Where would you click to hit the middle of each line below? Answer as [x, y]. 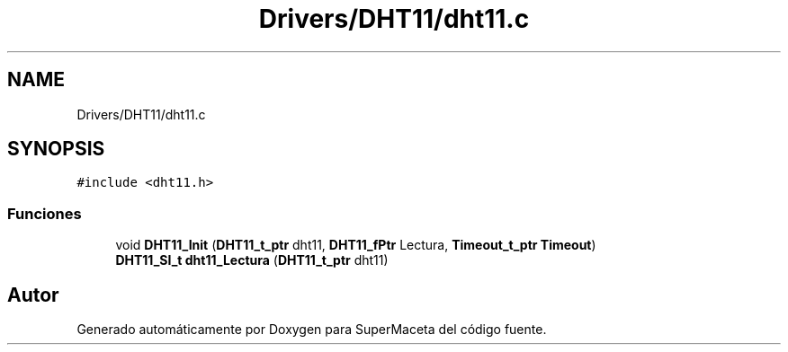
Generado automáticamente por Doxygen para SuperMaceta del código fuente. [312, 330]
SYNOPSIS [56, 149]
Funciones [45, 213]
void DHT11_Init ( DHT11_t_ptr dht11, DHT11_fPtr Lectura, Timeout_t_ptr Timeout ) [356, 245]
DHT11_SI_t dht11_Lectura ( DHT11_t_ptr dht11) [252, 260]
